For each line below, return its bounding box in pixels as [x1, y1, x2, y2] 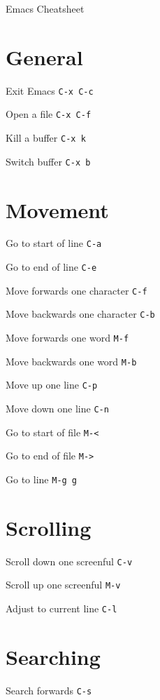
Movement [6, 195, 109, 224]
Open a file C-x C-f [6, 107, 92, 121]
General [6, 42, 83, 71]
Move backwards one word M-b [6, 354, 137, 368]
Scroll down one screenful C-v [6, 553, 133, 568]
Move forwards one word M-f [6, 330, 129, 345]
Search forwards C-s [6, 682, 92, 697]
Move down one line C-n [6, 401, 109, 416]
